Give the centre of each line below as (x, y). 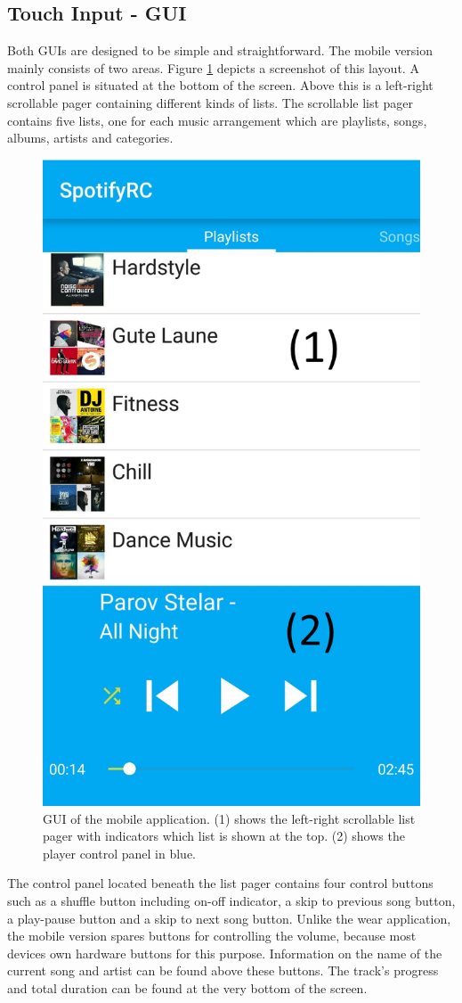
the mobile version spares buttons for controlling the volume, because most (212, 936)
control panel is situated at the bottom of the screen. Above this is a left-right (220, 85)
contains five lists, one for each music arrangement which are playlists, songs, (217, 120)
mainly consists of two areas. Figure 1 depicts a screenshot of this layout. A (213, 67)
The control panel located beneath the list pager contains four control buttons (220, 883)
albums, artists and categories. (90, 138)
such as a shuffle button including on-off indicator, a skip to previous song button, (231, 901)
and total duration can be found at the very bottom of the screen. (187, 988)
